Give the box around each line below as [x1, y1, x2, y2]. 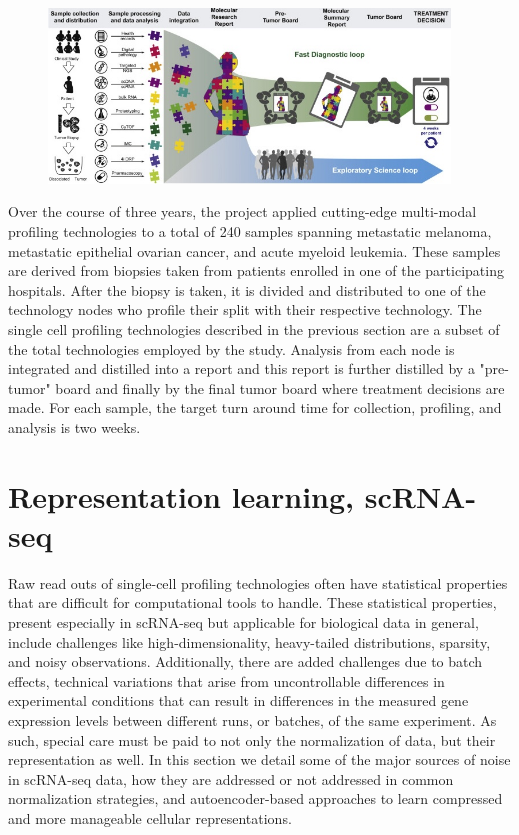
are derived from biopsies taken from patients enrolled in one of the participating [8, 260, 504, 281]
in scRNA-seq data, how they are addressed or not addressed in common [8, 768, 454, 789]
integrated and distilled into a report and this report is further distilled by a [8, 358, 475, 379]
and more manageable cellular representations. [8, 807, 292, 828]
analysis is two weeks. [8, 416, 141, 437]
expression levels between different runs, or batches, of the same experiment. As [8, 710, 497, 731]
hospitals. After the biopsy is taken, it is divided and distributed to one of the [8, 279, 486, 300]
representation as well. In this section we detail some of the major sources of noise [8, 749, 511, 770]
